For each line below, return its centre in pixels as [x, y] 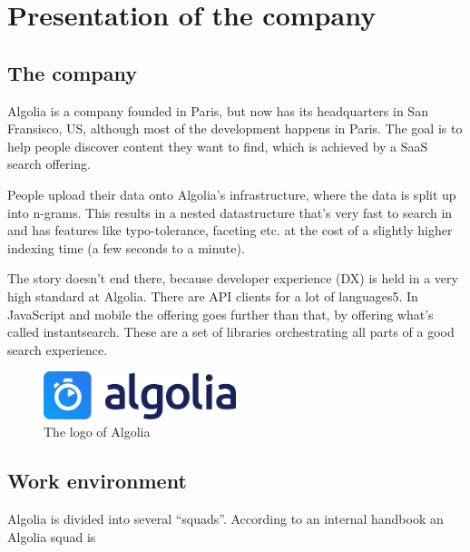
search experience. [58, 349]
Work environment [97, 481]
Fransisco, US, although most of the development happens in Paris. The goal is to [235, 128]
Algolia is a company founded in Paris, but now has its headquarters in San [218, 110]
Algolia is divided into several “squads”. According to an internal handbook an [225, 519]
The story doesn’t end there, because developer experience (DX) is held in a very [233, 278]
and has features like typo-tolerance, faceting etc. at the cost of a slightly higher [230, 230]
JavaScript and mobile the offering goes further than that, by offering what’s [220, 314]
